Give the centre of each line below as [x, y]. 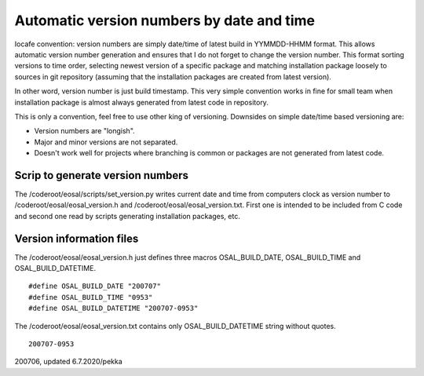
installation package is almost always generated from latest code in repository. [141, 102]
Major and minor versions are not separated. [106, 142]
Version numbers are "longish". [84, 131]
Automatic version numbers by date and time [165, 20]
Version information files [77, 238]
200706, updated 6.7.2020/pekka [69, 362]
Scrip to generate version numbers [101, 175]
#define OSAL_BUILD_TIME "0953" [91, 297]
